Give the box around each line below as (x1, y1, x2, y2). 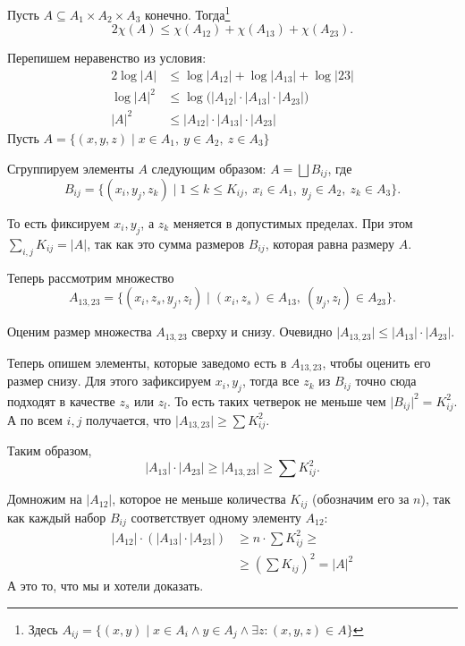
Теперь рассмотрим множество (7, 268, 174, 286)
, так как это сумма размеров (87, 234, 245, 252)
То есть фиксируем (7, 213, 110, 232)
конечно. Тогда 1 (145, 3, 231, 23)
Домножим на (7, 489, 82, 508)
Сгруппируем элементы (7, 158, 134, 177)
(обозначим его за (312, 489, 410, 508)
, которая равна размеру (265, 234, 394, 252)
